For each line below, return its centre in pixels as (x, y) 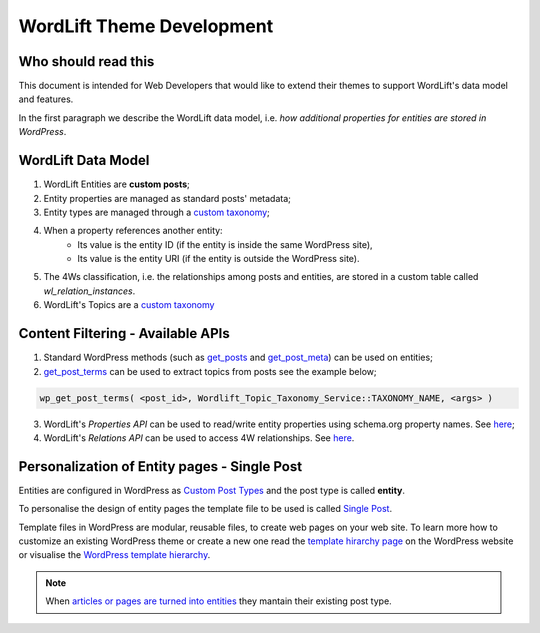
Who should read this (86, 61)
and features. (46, 99)
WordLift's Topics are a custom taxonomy (129, 305)
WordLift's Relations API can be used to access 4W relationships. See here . (199, 437)
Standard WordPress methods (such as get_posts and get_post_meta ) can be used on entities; (238, 357)
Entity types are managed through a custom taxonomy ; (156, 212)
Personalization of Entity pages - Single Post (160, 466)
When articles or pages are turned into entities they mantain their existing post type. (218, 601)
